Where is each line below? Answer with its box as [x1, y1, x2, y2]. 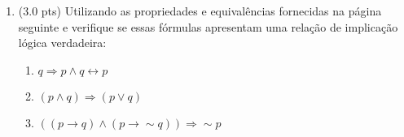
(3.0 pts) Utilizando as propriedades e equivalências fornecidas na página [18, 2, 382, 19]
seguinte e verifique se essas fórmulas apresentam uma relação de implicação [18, 18, 398, 35]
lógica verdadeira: [18, 34, 107, 51]
